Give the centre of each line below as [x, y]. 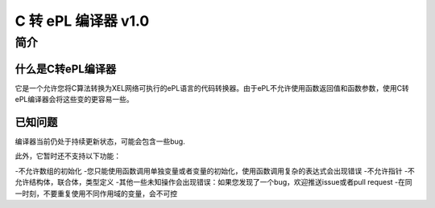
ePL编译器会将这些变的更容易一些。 [75, 100]
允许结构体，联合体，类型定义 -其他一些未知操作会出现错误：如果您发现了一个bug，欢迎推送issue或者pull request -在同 [213, 182]
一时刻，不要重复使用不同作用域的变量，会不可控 [96, 194]
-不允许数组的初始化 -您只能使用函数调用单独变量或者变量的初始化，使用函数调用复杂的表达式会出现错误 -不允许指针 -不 [215, 171]
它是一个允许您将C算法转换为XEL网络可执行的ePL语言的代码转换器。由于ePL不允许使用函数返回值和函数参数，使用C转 [212, 88]
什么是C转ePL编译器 [66, 69]
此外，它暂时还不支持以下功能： [68, 156]
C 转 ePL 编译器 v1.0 [82, 21]
